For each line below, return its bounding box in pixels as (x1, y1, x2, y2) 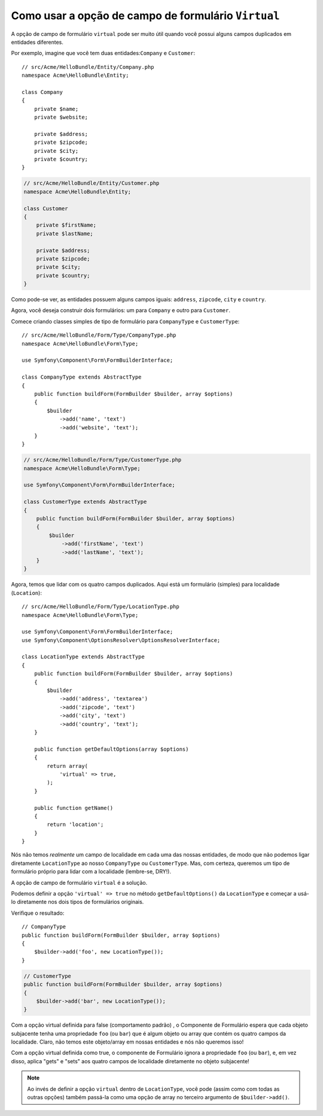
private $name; (33, 105, 79, 112)
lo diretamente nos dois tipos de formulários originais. (11, 899, 144, 906)
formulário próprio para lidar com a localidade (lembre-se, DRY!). (11, 868, 172, 875)
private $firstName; (36, 222, 97, 229)
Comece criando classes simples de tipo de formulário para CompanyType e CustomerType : (11, 317, 240, 325)
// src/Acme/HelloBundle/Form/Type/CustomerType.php (23, 456, 182, 464)
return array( (47, 763, 89, 769)
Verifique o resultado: (11, 909, 65, 917)
